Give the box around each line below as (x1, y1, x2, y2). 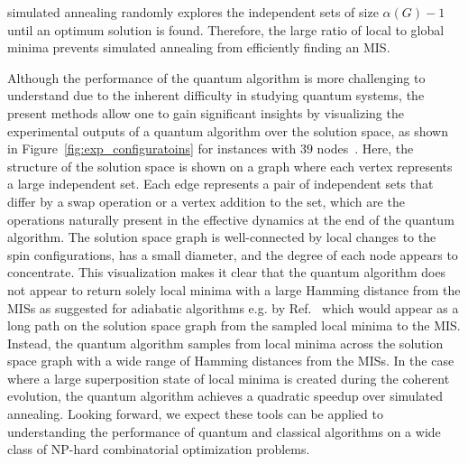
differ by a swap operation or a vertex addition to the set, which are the (7, 191, 405, 210)
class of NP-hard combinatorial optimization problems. (7, 440, 310, 459)
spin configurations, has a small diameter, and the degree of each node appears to (7, 245, 458, 264)
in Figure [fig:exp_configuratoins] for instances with (7, 139, 297, 158)
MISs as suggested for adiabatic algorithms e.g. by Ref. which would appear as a (7, 298, 459, 317)
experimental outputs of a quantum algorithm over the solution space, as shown (7, 121, 448, 140)
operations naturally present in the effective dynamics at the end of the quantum (7, 209, 454, 228)
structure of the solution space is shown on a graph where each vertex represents (7, 156, 453, 175)
